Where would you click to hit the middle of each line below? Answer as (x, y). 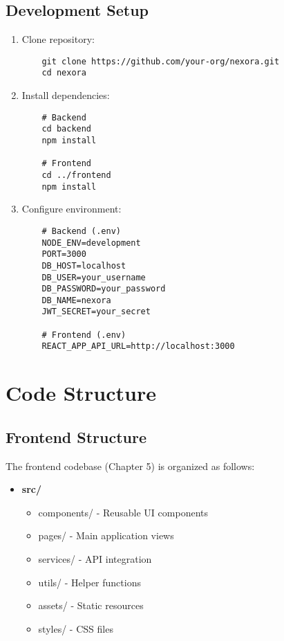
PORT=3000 (64, 254)
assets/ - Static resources (91, 605)
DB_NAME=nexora (76, 300)
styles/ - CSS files (76, 628)
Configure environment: (72, 209)
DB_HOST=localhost (84, 265)
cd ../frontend (76, 175)
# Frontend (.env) (84, 335)
